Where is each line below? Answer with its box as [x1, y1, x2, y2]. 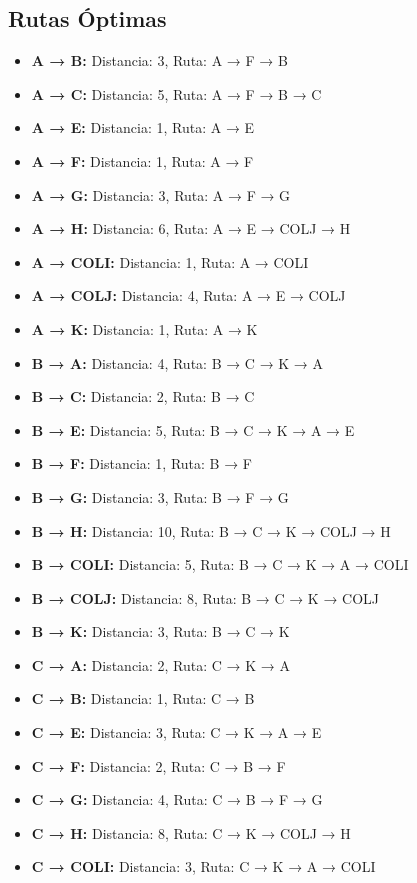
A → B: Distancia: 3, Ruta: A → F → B [31, 50, 288, 71]
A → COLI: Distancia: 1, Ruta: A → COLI [31, 251, 309, 272]
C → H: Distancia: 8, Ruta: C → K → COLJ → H [31, 822, 351, 843]
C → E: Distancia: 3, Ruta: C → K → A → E [31, 722, 322, 743]
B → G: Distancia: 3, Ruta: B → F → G [31, 486, 289, 507]
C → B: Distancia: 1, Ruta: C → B [31, 688, 255, 709]
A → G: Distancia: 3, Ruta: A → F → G [31, 184, 291, 205]
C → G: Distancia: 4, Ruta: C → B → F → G [31, 789, 323, 810]
